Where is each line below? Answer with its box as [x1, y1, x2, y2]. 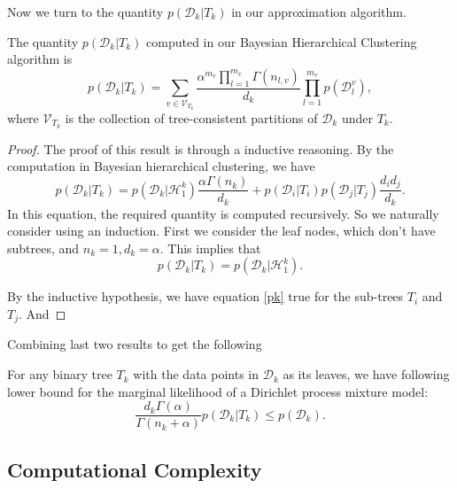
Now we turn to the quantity [7, 3, 164, 20]
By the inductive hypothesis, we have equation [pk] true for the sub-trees [7, 287, 404, 306]
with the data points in [133, 365, 259, 383]
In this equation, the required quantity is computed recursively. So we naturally [7, 204, 439, 222]
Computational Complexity [7, 455, 262, 483]
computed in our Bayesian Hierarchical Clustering [146, 32, 417, 50]
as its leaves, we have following [283, 365, 450, 383]
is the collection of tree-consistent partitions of [65, 108, 318, 127]
